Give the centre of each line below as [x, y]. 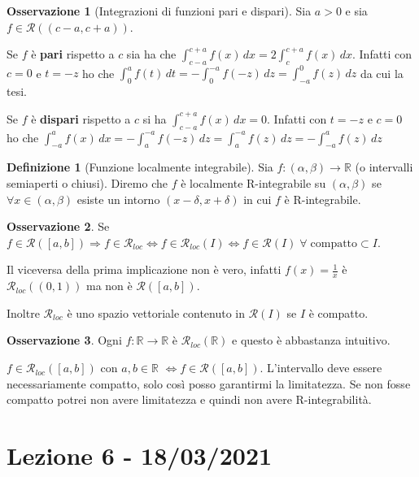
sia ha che [151, 54]
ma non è [109, 286]
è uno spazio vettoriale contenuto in [156, 312]
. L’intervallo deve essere [321, 368]
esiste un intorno [118, 199]
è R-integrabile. [323, 199]
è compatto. [338, 312]
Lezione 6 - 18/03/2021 [140, 455]
